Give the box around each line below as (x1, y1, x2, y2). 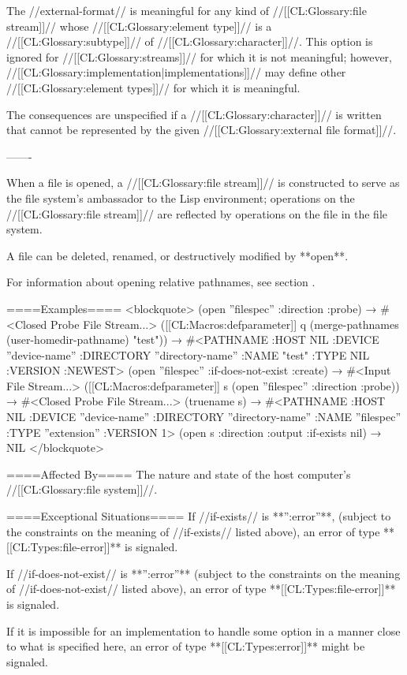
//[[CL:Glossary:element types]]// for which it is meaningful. (6, 79, 301, 95)
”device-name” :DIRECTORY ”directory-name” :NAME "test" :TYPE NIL (6, 346, 370, 363)
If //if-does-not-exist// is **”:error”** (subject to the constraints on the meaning (6, 565, 401, 581)
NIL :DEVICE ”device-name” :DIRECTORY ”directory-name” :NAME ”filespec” (6, 408, 401, 425)
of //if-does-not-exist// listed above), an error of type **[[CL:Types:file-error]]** (6, 580, 396, 597)
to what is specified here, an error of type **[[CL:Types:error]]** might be (6, 638, 365, 654)
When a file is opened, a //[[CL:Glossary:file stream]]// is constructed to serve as (6, 174, 400, 191)
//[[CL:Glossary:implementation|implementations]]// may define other (6, 64, 346, 80)
